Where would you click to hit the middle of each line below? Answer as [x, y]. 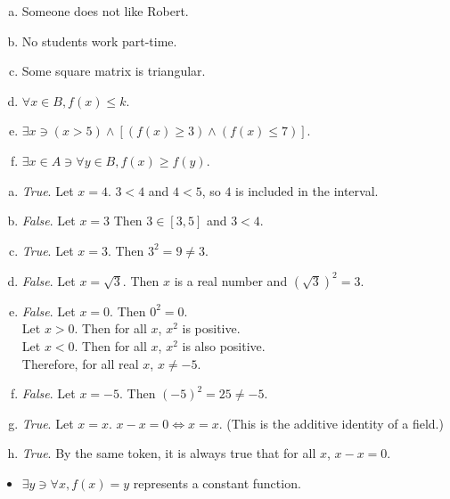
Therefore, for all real [80, 363]
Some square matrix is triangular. [114, 71]
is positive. [211, 328]
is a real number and [231, 280]
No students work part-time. [99, 41]
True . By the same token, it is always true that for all [169, 453]
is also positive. [224, 346]
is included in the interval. [307, 190]
